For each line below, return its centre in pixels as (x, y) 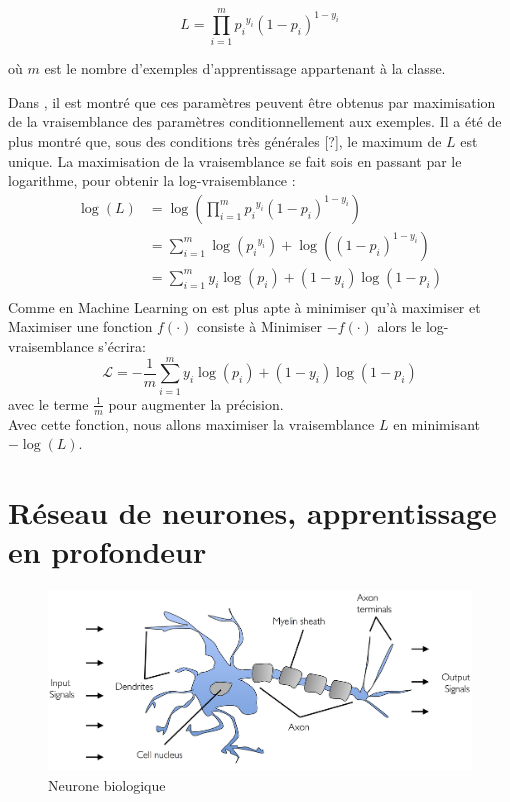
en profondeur (107, 551)
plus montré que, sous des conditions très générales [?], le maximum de (225, 140)
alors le (399, 326)
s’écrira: (122, 346)
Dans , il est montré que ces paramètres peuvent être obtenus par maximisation (252, 101)
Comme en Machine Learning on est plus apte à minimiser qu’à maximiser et (244, 306)
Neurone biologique (107, 784)
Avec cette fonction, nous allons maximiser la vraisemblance (191, 423)
